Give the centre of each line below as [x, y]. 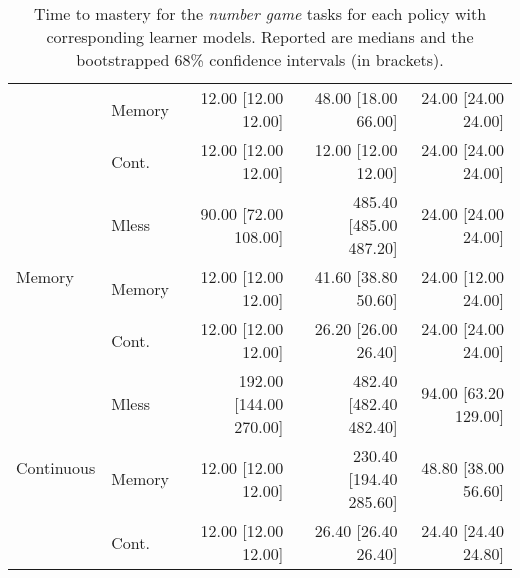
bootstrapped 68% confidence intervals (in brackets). [260, 59]
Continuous [56, 467]
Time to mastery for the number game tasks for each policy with [260, 13]
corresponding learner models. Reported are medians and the [260, 36]
